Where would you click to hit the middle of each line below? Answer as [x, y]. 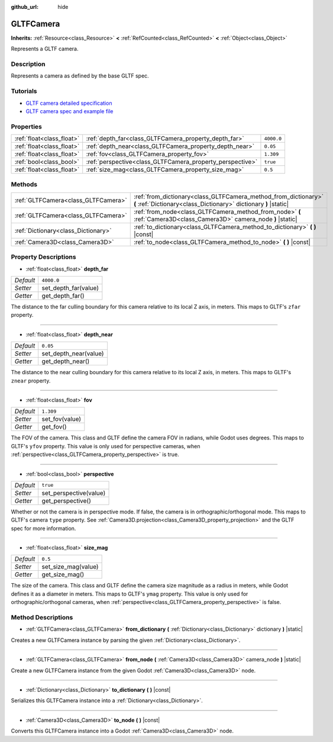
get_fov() [54, 427]
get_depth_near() [66, 361]
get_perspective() [66, 500]
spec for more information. [43, 528]
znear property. [31, 380]
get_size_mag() [63, 574]
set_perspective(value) [74, 493]
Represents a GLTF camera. [45, 49]
